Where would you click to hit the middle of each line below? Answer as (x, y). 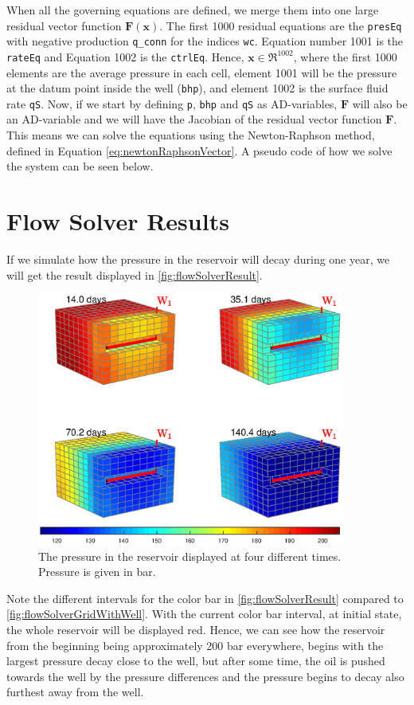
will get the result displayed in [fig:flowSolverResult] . (135, 274)
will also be (380, 103)
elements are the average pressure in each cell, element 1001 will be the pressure (202, 72)
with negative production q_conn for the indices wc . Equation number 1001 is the (205, 41)
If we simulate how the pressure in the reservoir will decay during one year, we (198, 258)
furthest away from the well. (75, 692)
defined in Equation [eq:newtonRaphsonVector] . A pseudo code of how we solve (199, 150)
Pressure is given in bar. (97, 572)
